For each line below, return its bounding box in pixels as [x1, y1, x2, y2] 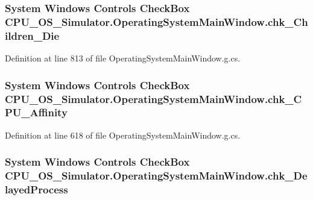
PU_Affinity [5, 105, 68, 120]
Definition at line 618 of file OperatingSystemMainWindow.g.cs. [5, 128, 241, 141]
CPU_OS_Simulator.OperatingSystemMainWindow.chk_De [5, 168, 308, 183]
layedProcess [5, 182, 68, 197]
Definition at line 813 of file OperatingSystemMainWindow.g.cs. [5, 52, 241, 64]
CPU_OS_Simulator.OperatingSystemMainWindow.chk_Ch [5, 14, 308, 29]
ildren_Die [5, 28, 60, 43]
